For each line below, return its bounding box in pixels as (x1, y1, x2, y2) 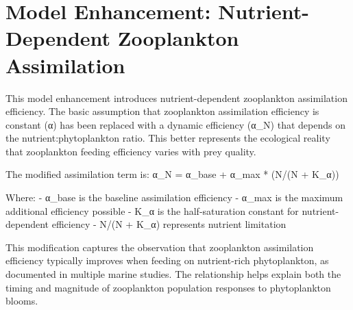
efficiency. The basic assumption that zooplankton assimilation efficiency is (5, 104, 319, 118)
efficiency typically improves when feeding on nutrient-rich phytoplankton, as (5, 253, 329, 268)
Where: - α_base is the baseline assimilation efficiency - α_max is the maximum (5, 190, 343, 205)
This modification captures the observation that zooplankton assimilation (5, 240, 314, 254)
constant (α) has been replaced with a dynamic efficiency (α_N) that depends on (5, 117, 345, 131)
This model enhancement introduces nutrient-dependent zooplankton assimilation (5, 90, 348, 105)
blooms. (5, 294, 38, 308)
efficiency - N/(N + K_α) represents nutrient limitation (51, 217, 287, 231)
